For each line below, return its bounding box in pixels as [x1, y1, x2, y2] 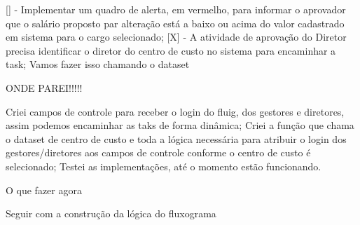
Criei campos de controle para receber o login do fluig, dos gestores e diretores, [6, 104, 345, 118]
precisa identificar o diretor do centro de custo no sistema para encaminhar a [6, 43, 336, 57]
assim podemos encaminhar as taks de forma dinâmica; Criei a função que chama [6, 118, 354, 132]
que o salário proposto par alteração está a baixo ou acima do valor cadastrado [6, 15, 345, 30]
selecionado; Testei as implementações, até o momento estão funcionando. [6, 158, 321, 173]
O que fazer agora [6, 182, 82, 197]
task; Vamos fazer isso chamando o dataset [6, 57, 190, 71]
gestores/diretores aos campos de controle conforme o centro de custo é [6, 145, 311, 160]
